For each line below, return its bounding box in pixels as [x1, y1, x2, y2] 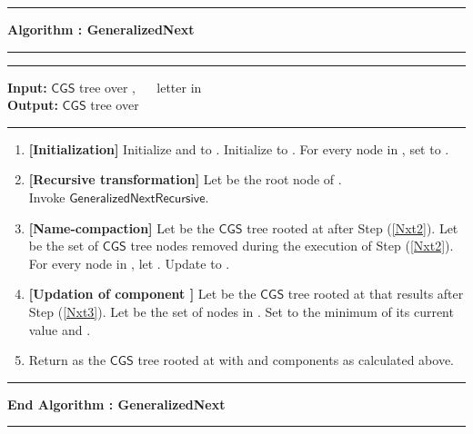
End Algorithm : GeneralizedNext [7, 394, 226, 413]
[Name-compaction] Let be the [28, 218, 215, 237]
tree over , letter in [79, 77, 202, 96]
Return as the [28, 350, 106, 370]
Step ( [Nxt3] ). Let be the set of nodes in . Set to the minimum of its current [28, 301, 454, 321]
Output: [7, 95, 58, 114]
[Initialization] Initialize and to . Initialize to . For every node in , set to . [28, 139, 449, 158]
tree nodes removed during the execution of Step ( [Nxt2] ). [130, 236, 454, 255]
